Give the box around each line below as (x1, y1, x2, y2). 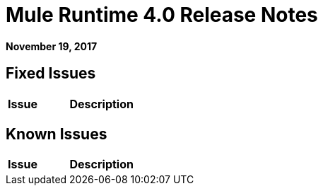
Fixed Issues (6, 64, 96, 83)
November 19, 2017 (6, 40, 98, 52)
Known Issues (6, 125, 107, 144)
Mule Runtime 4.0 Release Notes (6, 3, 318, 27)
